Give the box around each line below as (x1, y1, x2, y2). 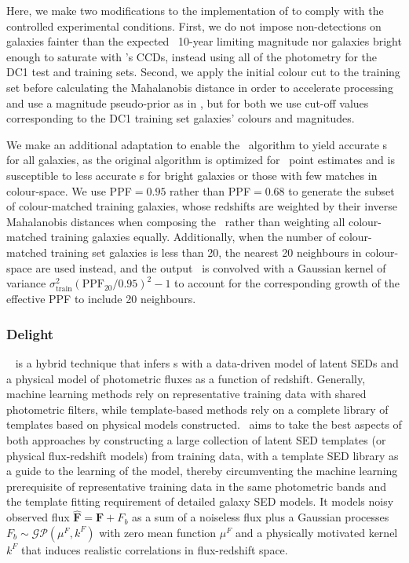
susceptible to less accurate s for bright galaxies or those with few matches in (6, 166, 378, 183)
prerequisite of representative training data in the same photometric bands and (6, 477, 386, 494)
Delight (6, 324, 54, 343)
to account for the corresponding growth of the (174, 275, 400, 291)
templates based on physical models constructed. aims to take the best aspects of (6, 416, 402, 433)
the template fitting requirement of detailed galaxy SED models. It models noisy (6, 493, 394, 510)
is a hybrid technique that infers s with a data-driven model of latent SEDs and (15, 355, 399, 371)
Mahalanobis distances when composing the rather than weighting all (6, 213, 345, 229)
